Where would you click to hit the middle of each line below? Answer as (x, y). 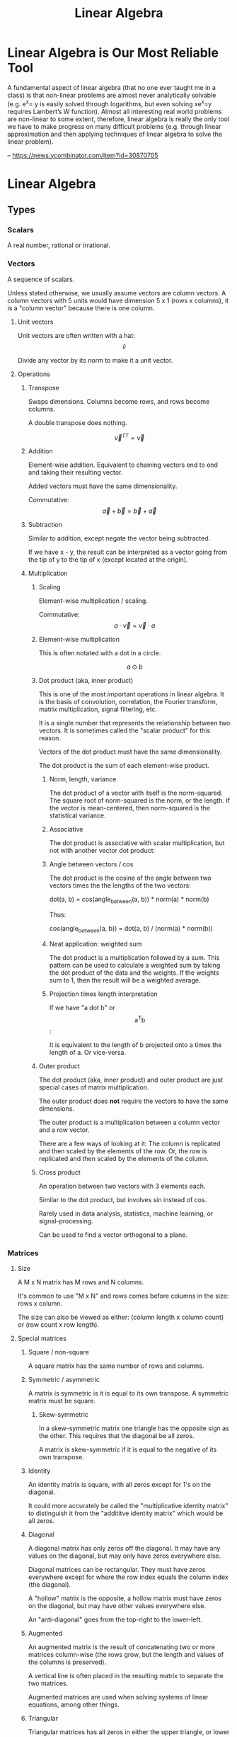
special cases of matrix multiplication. (94, 1087)
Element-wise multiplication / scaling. (93, 601)
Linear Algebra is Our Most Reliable (113, 53)
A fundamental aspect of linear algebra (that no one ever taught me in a (111, 87)
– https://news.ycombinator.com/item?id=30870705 (83, 155)
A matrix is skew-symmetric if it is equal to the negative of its (128, 1449)
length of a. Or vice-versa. (87, 1052)
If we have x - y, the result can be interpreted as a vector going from (128, 552)
